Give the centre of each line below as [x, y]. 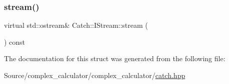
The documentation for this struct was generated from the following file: [115, 58]
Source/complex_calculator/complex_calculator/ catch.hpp [95, 75]
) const [15, 42]
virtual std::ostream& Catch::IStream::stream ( [76, 25]
